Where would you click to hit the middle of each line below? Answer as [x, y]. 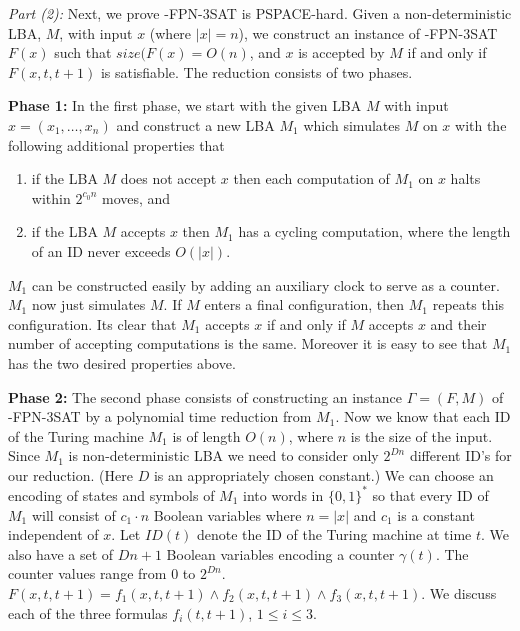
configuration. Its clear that [92, 323]
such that [83, 52]
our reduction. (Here [70, 474]
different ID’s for [460, 455]
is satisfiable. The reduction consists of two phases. [256, 71]
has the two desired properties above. [122, 362]
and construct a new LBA [195, 124]
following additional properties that [116, 144]
